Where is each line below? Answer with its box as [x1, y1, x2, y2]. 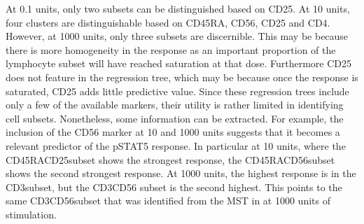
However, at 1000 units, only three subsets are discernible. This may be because [6, 29, 349, 43]
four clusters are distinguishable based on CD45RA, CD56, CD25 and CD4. [6, 15, 330, 29]
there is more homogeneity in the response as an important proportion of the [6, 42, 336, 57]
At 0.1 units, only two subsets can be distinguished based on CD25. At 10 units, [6, 1, 350, 15]
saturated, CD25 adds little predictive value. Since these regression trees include [6, 83, 349, 98]
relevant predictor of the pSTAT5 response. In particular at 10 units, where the [6, 138, 346, 153]
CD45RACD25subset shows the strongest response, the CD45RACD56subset [6, 152, 335, 167]
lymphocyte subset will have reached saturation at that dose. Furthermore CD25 [6, 56, 352, 71]
